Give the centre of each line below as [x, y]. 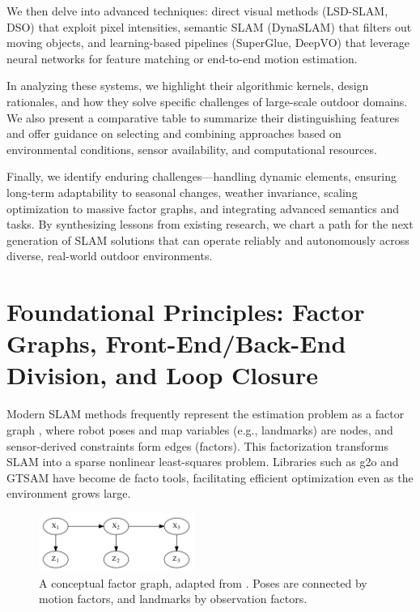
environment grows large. [69, 493]
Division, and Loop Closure [163, 375]
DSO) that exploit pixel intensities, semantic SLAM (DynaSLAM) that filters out [209, 26]
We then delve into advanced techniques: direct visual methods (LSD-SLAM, [197, 11]
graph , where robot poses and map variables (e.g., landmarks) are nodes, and [200, 430]
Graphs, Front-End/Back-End [176, 343]
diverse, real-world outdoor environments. [110, 256]
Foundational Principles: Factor [186, 312]
